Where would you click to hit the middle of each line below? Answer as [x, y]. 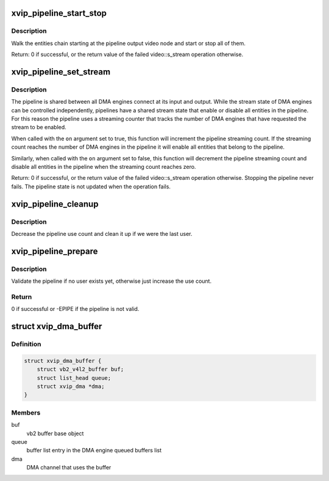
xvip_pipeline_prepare [55, 251]
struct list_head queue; [74, 378]
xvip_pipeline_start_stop [59, 13]
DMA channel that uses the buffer [69, 468]
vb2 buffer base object [55, 433]
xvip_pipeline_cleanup [55, 204]
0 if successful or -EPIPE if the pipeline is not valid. [75, 309]
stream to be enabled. [39, 127]
